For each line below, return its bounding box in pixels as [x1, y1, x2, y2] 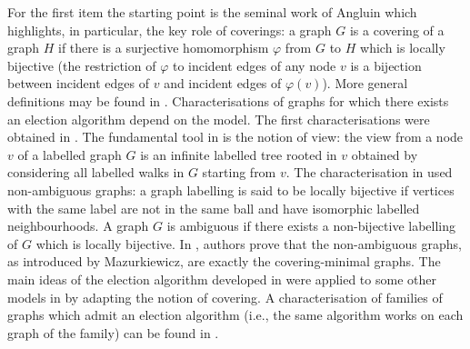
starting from [202, 163, 276, 182]
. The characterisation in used [285, 163, 453, 182]
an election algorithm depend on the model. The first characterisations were [7, 109, 430, 128]
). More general [322, 74, 408, 93]
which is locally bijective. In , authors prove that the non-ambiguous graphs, [35, 234, 462, 253]
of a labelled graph [17, 145, 122, 164]
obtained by [351, 145, 418, 164]
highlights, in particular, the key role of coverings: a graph [7, 20, 332, 39]
